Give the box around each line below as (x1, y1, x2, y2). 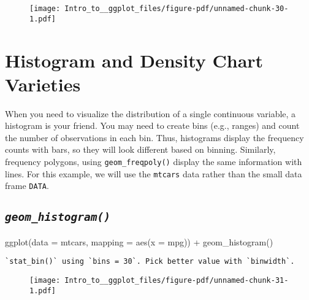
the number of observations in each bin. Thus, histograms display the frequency (5, 131, 304, 144)
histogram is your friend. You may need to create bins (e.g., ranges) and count (5, 119, 300, 132)
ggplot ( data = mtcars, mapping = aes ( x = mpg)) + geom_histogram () (5, 235, 273, 248)
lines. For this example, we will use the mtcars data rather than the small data (5, 167, 302, 180)
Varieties (5, 71, 81, 96)
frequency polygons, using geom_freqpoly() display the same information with (5, 155, 302, 167)
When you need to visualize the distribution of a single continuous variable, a (5, 107, 296, 120)
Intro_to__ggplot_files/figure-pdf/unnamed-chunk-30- (64, 4, 289, 13)
